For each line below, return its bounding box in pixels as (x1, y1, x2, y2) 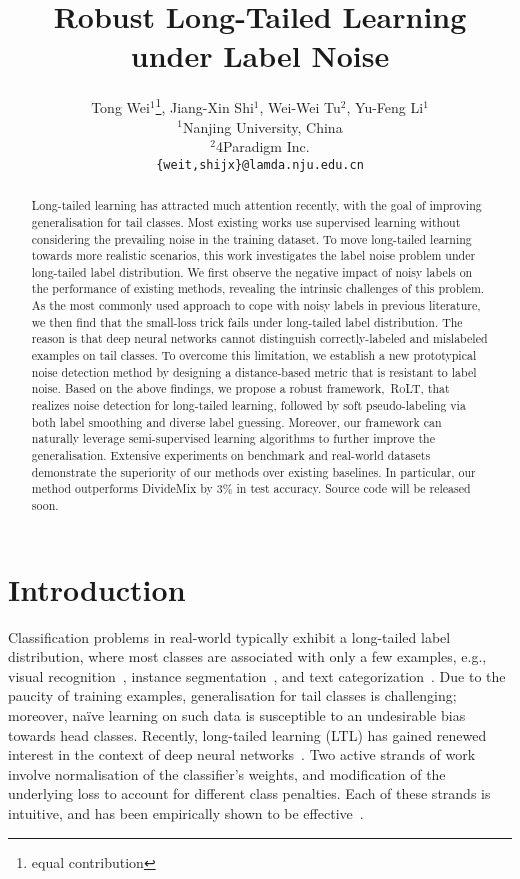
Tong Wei (91, 96, 150, 117)
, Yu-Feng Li (346, 96, 424, 117)
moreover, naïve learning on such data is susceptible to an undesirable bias (8, 704, 466, 725)
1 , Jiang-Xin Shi (155, 94, 254, 117)
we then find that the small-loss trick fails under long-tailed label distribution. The (31, 313, 463, 330)
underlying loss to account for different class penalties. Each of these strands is (8, 783, 491, 804)
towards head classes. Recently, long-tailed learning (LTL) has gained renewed (8, 724, 487, 745)
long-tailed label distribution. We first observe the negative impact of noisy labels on (31, 263, 473, 280)
